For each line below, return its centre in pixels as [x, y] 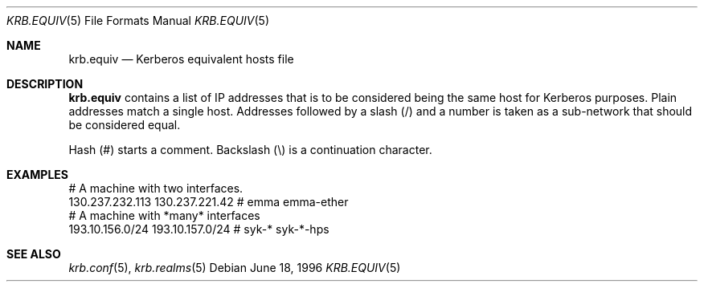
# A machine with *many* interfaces [164, 215]
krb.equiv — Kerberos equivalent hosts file [181, 59]
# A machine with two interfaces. [156, 188]
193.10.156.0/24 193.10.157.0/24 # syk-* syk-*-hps [199, 229]
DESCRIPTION [45, 84]
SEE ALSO [34, 254]
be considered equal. [125, 125]
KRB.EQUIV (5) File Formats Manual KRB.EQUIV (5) [138, 20]
